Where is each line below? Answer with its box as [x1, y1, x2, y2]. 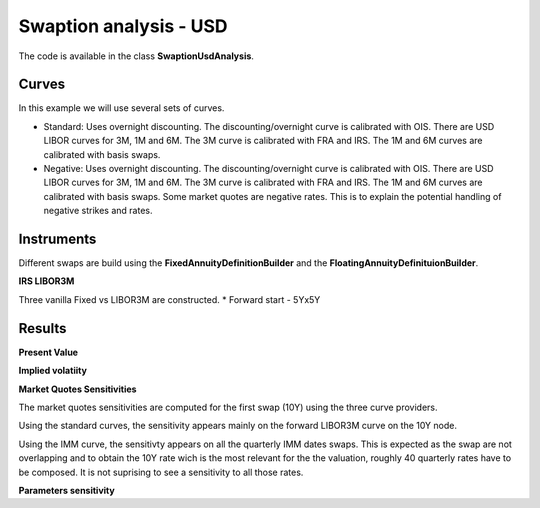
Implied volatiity [18, 365, 87, 377]
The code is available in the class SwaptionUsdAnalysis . [18, 50, 255, 62]
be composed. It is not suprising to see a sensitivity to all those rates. [18, 466, 304, 478]
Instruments [18, 231, 97, 247]
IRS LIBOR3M [18, 275, 75, 287]
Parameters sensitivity [18, 484, 115, 496]
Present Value [18, 346, 79, 358]
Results [18, 320, 67, 337]
